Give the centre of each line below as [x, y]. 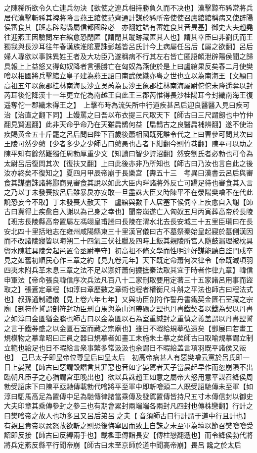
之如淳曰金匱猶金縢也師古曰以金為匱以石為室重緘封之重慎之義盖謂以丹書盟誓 [128, 318]
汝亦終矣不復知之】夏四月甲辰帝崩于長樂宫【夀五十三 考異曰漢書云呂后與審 [128, 173]
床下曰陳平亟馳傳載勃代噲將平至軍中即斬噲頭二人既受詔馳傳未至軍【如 [139, 386]
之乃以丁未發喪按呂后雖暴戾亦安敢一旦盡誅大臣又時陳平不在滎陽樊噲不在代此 [128, 192]
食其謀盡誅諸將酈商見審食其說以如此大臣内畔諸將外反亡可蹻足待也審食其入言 [128, 182]
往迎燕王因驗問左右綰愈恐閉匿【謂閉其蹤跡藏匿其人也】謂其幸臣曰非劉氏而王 [128, 36]
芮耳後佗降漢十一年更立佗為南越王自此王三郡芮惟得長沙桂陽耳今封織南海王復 [128, 95]
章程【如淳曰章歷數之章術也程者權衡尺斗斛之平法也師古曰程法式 [149, 289]
